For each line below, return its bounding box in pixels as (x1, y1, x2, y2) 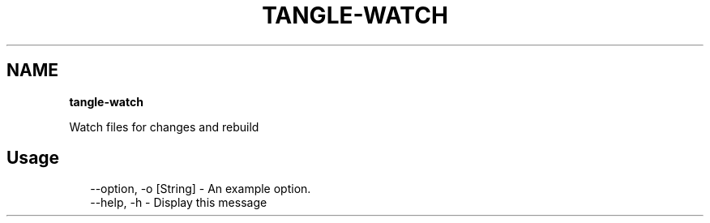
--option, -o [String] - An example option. (90, 182, 311, 196)
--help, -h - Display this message (90, 195, 267, 210)
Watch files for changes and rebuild (69, 119, 259, 134)
